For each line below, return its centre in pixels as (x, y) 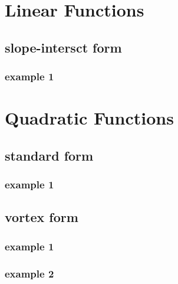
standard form (49, 155)
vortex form (42, 217)
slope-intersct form (63, 47)
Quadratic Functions (89, 118)
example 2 (29, 273)
